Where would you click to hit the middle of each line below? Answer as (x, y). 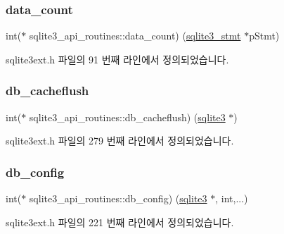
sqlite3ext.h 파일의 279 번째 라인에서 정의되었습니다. (120, 141)
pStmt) (264, 36)
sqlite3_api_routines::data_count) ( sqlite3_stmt (135, 36)
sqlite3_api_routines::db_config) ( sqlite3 (118, 198)
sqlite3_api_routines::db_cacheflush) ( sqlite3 (127, 117)
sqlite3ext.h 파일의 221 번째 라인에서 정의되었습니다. (120, 222)
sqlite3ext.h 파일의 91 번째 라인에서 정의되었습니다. (117, 59)
